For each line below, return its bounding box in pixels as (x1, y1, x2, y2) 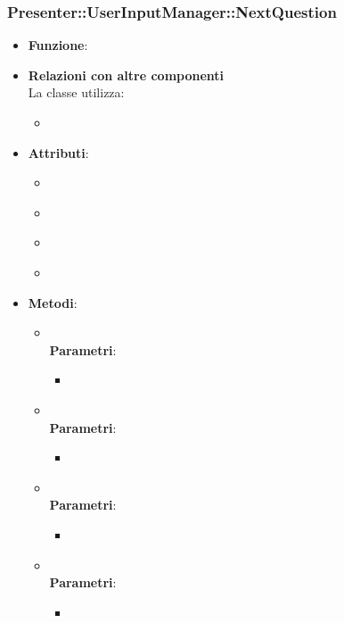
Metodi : (28, 293, 78, 311)
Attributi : (28, 143, 89, 162)
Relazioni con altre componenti (28, 65, 225, 84)
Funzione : (28, 36, 88, 54)
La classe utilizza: (28, 83, 125, 102)
